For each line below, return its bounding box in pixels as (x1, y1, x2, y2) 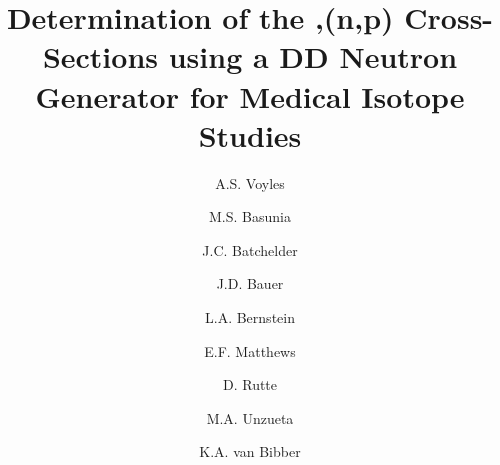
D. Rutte (222, 374, 278, 395)
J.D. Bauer (216, 273, 284, 294)
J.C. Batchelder (202, 239, 298, 260)
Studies (198, 114, 302, 155)
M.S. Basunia (209, 206, 291, 227)
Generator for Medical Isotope (35, 75, 465, 116)
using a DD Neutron (168, 36, 458, 77)
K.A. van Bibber (199, 441, 301, 462)
